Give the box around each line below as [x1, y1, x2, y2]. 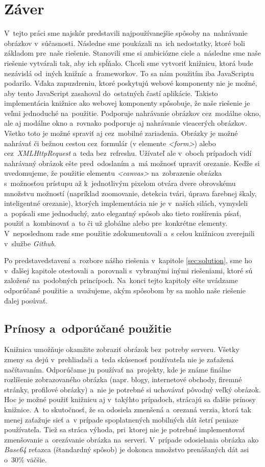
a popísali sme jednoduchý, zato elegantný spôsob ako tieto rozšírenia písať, [4, 207, 242, 218]
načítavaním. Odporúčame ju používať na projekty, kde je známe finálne [4, 364, 231, 375]
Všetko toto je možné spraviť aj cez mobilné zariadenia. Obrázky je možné [4, 128, 238, 138]
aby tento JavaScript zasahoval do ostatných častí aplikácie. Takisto [4, 87, 218, 98]
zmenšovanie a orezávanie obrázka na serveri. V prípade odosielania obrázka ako [4, 434, 259, 445]
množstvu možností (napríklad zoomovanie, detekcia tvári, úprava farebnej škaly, [4, 188, 257, 198]
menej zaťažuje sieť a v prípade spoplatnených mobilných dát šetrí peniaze [4, 414, 238, 425]
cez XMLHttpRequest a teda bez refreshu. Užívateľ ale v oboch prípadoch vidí [4, 148, 252, 158]
